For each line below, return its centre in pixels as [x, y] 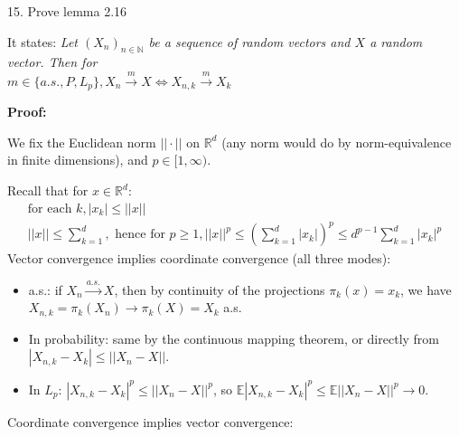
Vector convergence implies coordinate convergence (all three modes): [199, 258]
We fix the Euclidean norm [82, 142]
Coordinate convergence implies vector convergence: [150, 421]
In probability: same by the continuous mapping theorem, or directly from [234, 338]
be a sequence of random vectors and [249, 41]
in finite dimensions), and [78, 160]
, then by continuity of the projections [220, 289]
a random [396, 41]
